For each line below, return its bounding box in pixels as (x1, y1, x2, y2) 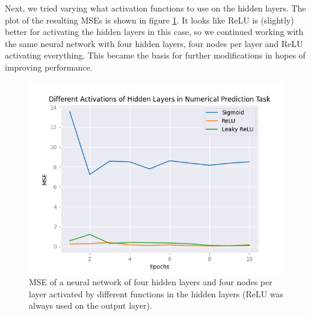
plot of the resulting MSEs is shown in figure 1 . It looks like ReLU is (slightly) (5, 13, 294, 26)
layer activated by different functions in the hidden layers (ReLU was (29, 287, 284, 300)
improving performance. (5, 60, 93, 73)
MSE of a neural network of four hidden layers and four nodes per (29, 276, 273, 288)
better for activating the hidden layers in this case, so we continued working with (5, 25, 304, 38)
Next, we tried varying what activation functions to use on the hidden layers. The (5, 2, 306, 14)
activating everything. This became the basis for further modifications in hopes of (5, 49, 306, 62)
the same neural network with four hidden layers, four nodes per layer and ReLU (5, 37, 303, 49)
